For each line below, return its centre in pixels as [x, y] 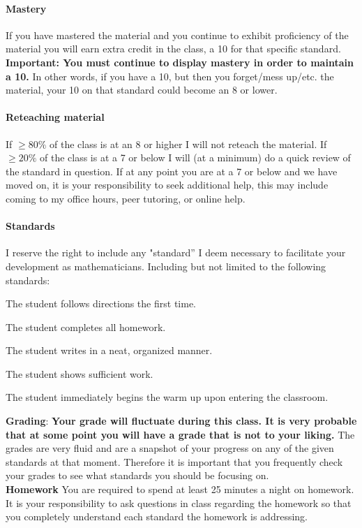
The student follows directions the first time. [101, 303]
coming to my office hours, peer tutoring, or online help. [126, 198]
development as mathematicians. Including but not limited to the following [166, 266]
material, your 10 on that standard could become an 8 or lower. [142, 90]
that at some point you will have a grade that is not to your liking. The [180, 434]
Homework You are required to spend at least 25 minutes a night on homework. [180, 489]
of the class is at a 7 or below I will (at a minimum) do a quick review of [195, 157]
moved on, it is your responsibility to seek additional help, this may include [167, 185]
